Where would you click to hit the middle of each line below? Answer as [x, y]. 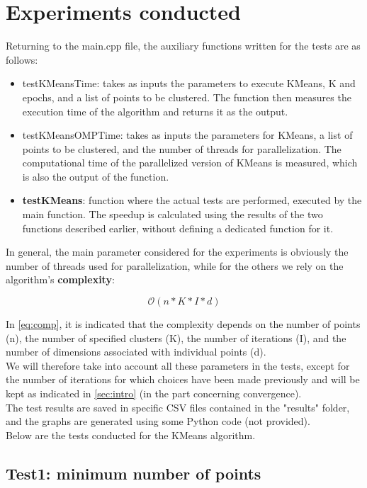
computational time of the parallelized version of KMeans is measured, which [190, 163]
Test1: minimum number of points [134, 473]
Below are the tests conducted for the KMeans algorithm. [131, 435]
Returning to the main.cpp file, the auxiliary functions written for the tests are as [183, 46]
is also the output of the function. [96, 176]
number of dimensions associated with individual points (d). [136, 352]
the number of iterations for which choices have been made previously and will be [183, 379]
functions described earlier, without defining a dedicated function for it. [178, 228]
